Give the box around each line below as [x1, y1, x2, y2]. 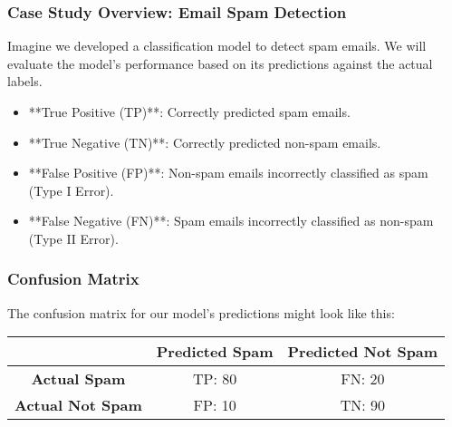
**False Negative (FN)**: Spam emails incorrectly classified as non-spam [28, 211, 434, 230]
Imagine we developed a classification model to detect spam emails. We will [7, 36, 427, 55]
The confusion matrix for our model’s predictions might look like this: [7, 303, 395, 322]
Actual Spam [31, 368, 126, 390]
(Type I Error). [28, 180, 114, 199]
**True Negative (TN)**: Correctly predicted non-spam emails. [28, 132, 381, 151]
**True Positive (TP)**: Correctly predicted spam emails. [28, 102, 351, 121]
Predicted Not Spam [287, 341, 438, 363]
